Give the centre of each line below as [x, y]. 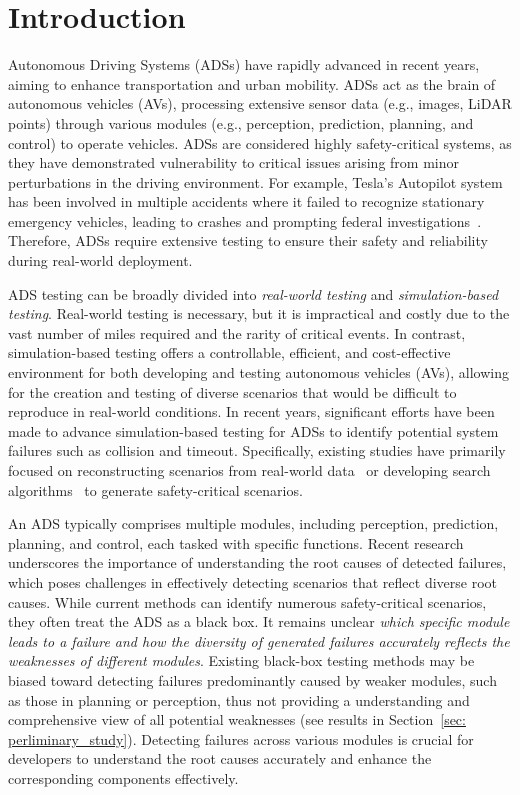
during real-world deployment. [100, 260]
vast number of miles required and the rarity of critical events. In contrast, [237, 332]
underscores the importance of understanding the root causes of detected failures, [257, 562]
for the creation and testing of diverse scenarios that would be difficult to [232, 391]
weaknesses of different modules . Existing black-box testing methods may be [241, 660]
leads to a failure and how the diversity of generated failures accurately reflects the [259, 640]
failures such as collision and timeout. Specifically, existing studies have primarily [257, 450]
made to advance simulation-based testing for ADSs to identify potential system [253, 430]
